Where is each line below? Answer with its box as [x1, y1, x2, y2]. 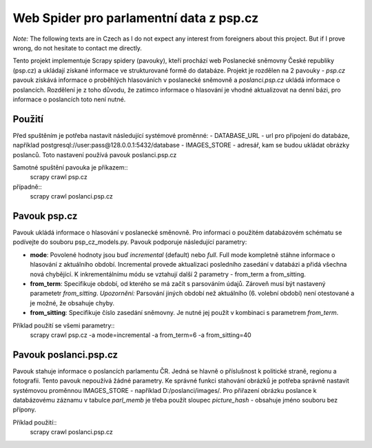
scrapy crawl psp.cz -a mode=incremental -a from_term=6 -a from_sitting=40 [30, 331, 251, 339]
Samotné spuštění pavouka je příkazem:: [12, 163, 128, 172]
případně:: [12, 183, 43, 191]
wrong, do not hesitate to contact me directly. [12, 43, 143, 52]
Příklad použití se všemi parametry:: [12, 321, 115, 329]
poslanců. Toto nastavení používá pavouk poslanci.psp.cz [12, 150, 177, 159]
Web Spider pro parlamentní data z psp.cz [12, 10, 259, 26]
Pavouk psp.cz [12, 210, 78, 222]
